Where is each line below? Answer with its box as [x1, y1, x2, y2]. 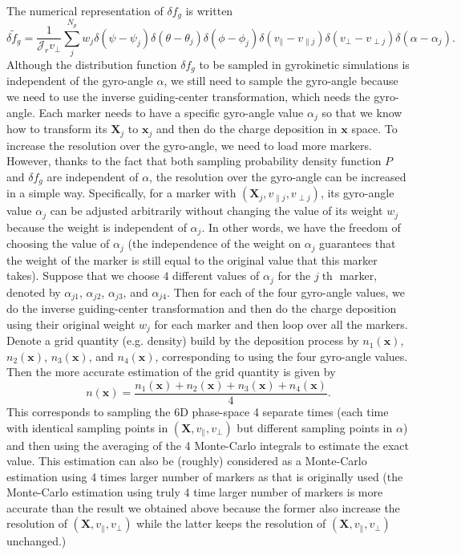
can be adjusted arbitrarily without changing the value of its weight [50, 202, 383, 219]
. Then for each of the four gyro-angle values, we [167, 283, 405, 300]
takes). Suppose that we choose [6, 267, 160, 284]
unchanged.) [6, 533, 67, 549]
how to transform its [6, 120, 107, 137]
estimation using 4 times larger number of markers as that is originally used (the [6, 468, 403, 484]
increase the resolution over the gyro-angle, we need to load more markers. [6, 136, 372, 153]
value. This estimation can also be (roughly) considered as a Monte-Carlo [6, 452, 367, 469]
